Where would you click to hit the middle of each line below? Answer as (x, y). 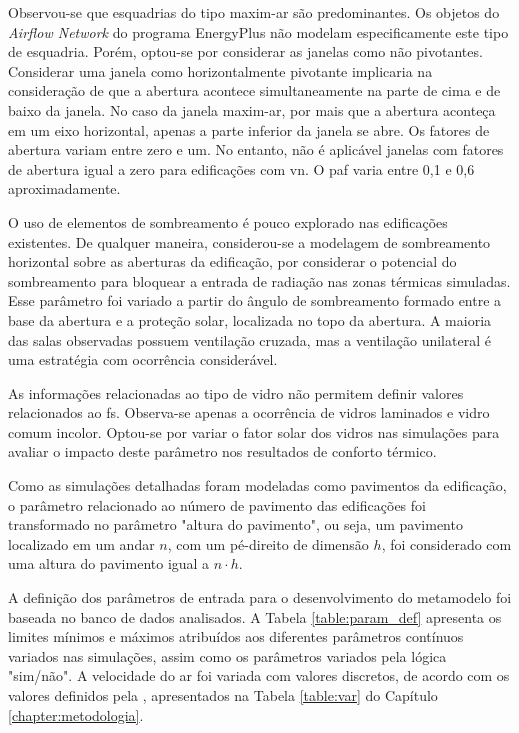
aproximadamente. (64, 188)
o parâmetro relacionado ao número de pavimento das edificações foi (217, 504)
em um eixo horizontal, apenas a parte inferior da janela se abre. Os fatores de (249, 129)
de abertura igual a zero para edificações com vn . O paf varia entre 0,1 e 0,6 (241, 168)
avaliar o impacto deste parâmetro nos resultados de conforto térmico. (222, 451)
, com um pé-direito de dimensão (268, 543)
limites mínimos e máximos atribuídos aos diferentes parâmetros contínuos (236, 636)
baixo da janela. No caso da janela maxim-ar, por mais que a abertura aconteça (252, 109)
